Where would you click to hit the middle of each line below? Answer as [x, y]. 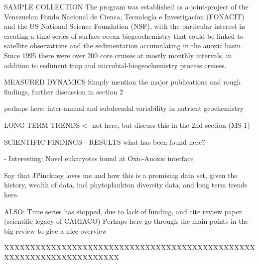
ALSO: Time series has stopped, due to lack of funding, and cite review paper [123, 211]
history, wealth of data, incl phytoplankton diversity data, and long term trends [126, 185]
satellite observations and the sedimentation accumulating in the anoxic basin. [124, 45]
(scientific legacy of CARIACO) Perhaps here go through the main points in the [126, 221]
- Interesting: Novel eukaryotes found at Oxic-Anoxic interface [99, 158]
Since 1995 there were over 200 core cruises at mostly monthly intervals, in [118, 55]
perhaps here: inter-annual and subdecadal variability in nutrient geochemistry [124, 108]
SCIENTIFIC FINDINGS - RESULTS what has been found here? [105, 141]
